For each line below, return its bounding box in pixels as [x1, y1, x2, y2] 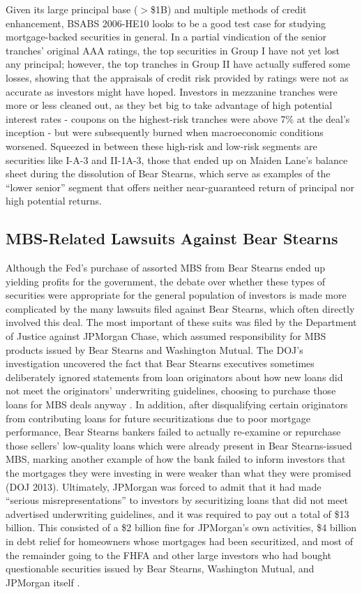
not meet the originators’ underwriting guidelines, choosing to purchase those [6, 383, 336, 398]
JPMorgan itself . [6, 574, 80, 589]
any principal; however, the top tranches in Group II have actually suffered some [6, 57, 351, 71]
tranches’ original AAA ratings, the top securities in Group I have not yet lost [6, 43, 340, 57]
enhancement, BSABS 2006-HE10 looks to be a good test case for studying [6, 15, 326, 30]
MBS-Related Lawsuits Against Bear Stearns [6, 228, 338, 249]
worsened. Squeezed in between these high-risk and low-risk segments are [6, 138, 317, 153]
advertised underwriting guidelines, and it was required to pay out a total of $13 [6, 506, 349, 521]
